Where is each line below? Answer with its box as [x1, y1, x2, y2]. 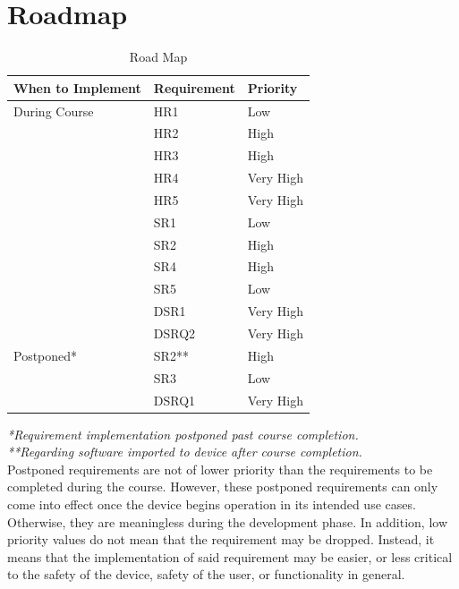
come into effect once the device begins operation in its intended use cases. [7, 495, 416, 513]
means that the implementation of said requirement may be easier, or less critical [7, 547, 453, 566]
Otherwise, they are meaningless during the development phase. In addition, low [7, 512, 447, 531]
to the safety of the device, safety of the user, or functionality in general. [7, 565, 405, 584]
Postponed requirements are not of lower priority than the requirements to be [7, 459, 433, 478]
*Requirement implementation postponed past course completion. [7, 424, 359, 443]
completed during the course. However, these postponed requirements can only [7, 477, 438, 496]
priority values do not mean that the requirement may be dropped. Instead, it [7, 530, 435, 549]
